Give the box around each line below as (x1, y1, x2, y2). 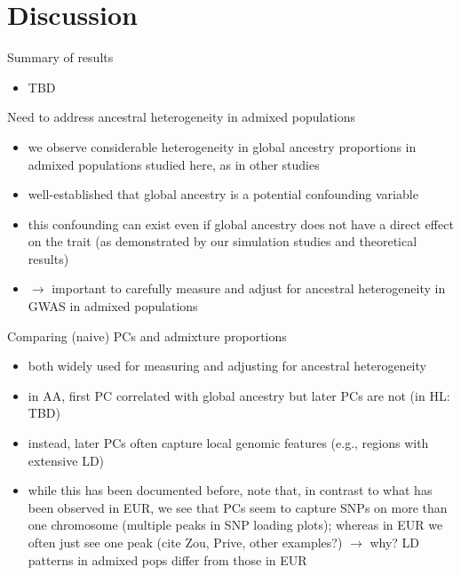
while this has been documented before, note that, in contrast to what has (28, 481, 433, 499)
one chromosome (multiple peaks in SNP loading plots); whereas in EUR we (28, 515, 443, 534)
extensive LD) (28, 451, 105, 469)
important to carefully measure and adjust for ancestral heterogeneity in (52, 279, 446, 298)
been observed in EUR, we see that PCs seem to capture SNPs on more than (28, 498, 448, 516)
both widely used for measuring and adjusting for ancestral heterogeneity (28, 356, 426, 375)
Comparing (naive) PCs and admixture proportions (7, 326, 287, 345)
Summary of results (7, 48, 114, 67)
